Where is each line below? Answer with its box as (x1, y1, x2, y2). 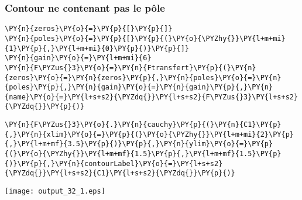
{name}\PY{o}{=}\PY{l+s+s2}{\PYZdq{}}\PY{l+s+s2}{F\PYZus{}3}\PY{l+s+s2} (5, 92, 298, 101)
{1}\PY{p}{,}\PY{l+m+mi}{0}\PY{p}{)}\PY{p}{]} (5, 44, 189, 53)
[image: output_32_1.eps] (5, 187, 105, 196)
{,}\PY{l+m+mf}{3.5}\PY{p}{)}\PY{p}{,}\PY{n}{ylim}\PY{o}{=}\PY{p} (5, 140, 273, 149)
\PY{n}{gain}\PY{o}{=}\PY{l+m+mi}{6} (5, 54, 152, 63)
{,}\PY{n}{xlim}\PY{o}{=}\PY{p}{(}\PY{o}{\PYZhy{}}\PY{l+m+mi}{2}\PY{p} (5, 130, 294, 139)
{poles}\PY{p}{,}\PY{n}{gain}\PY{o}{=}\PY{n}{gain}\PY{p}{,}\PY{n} (5, 83, 273, 92)
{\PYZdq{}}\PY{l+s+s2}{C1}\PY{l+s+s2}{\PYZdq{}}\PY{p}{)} (5, 169, 235, 178)
